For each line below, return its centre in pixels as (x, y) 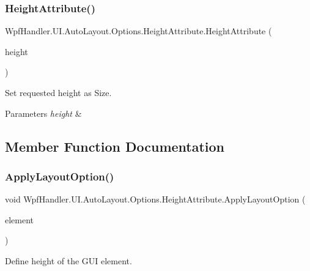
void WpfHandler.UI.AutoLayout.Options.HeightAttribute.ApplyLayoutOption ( (155, 199)
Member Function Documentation (115, 146)
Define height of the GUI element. (68, 260)
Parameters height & (43, 113)
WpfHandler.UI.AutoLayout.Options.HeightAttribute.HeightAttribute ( (138, 31)
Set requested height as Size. (58, 92)
